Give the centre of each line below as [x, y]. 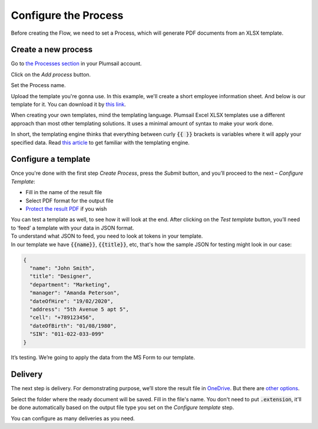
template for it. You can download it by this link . [68, 104]
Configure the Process [67, 15]
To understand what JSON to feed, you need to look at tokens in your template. [107, 236]
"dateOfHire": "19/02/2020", [72, 301]
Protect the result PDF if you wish [66, 209]
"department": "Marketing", [70, 285]
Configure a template [51, 159]
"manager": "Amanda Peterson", [75, 293]
